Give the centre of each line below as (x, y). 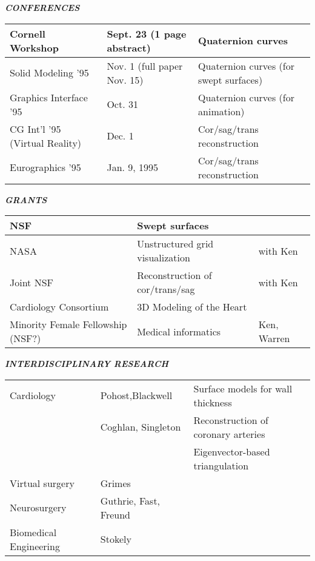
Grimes (115, 483)
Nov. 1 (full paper (145, 66)
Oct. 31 (122, 104)
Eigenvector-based (232, 451)
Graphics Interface (49, 97)
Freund (115, 514)
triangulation (221, 465)
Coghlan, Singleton (141, 427)
